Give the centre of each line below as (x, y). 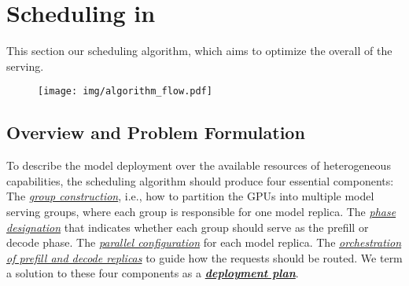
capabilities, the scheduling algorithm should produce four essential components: (200, 180)
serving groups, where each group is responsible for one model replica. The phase (201, 211)
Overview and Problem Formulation (156, 132)
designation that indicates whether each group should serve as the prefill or (188, 227)
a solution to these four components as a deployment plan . (153, 273)
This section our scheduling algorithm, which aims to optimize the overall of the (199, 51)
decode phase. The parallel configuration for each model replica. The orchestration (204, 242)
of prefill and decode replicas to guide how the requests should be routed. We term (204, 257)
